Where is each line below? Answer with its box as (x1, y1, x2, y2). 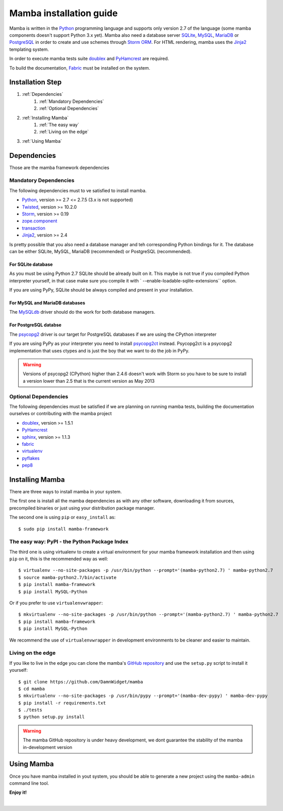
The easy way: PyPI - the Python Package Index (9, 538, 128, 545)
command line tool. (9, 780, 49, 786)
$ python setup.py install (18, 714, 85, 720)
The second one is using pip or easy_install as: (9, 514, 116, 520)
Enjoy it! (9, 789, 27, 795)
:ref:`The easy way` (39, 122, 80, 128)
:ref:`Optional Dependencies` (39, 105, 99, 111)
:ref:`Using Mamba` (22, 138, 62, 144)
